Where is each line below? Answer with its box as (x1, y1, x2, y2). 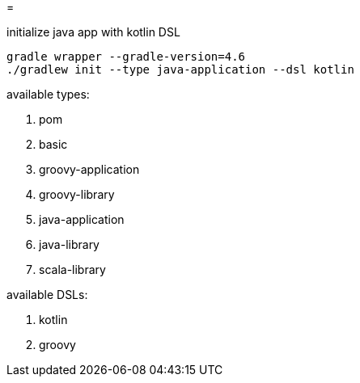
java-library (39, 238, 100, 251)
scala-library (39, 263, 106, 276)
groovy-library (39, 187, 115, 201)
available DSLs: (6, 288, 88, 301)
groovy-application (39, 162, 140, 176)
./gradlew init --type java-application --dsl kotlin (6, 63, 354, 76)
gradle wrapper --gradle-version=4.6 (6, 50, 246, 63)
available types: (6, 87, 90, 101)
